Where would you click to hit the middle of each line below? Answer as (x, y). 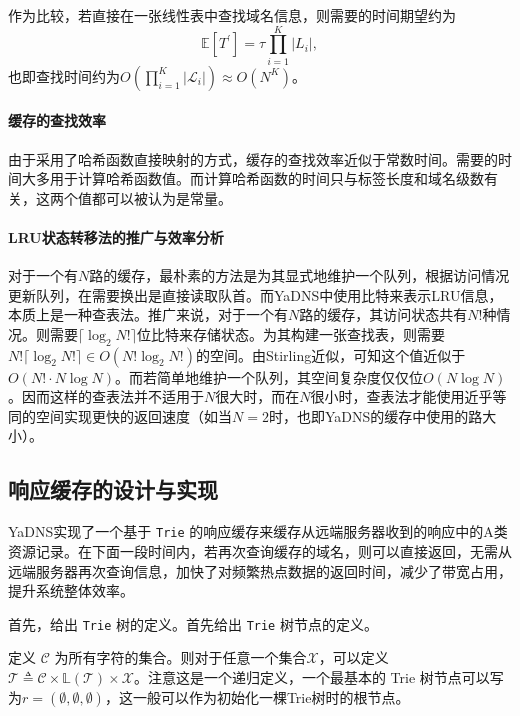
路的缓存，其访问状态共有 (383, 314)
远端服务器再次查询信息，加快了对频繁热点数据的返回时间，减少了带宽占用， (260, 570)
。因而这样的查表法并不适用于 (106, 396)
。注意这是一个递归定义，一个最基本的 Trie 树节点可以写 (318, 676)
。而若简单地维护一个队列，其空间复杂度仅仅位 (269, 376)
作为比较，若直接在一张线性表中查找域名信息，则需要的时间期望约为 (232, 15)
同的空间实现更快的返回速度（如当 (120, 415)
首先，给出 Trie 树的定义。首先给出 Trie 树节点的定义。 (193, 623)
